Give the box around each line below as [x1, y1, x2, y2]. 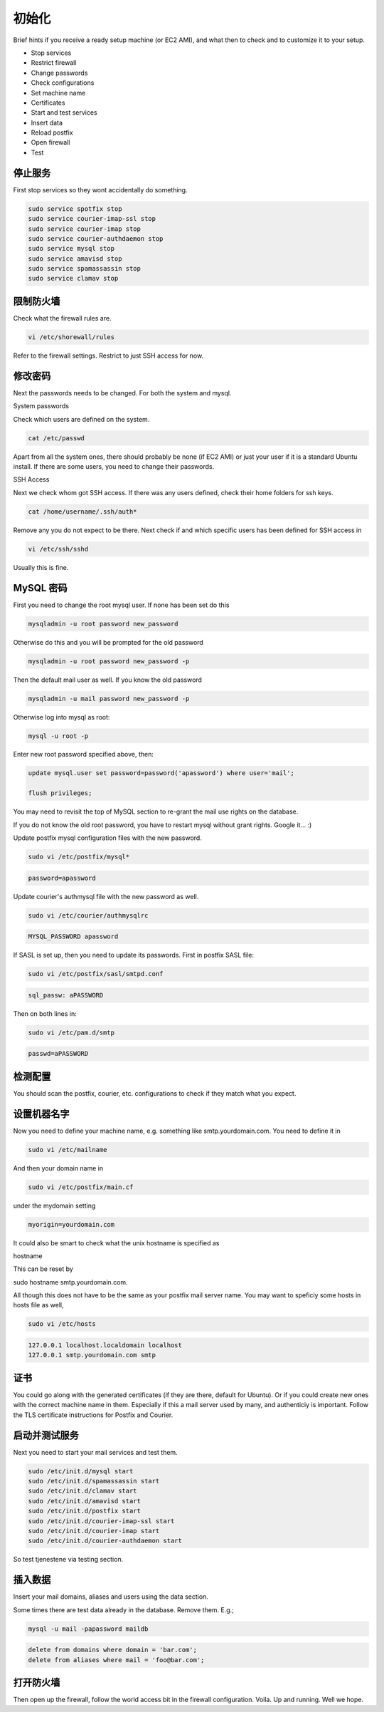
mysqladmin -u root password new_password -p [28, 657, 190, 665]
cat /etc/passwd [28, 434, 85, 442]
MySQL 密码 [13, 581, 68, 594]
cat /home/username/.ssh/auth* [28, 507, 138, 516]
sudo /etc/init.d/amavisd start [28, 1497, 142, 1505]
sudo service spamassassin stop [28, 264, 142, 273]
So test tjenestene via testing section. [13, 1555, 124, 1564]
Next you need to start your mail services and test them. [13, 1448, 178, 1456]
